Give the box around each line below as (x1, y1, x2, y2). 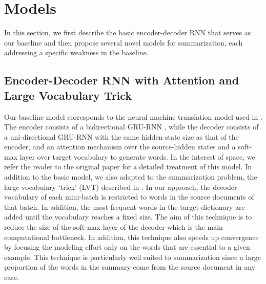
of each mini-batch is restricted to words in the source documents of (40, 191, 254, 202)
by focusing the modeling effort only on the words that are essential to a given (4, 242, 250, 252)
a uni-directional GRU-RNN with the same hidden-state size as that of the (4, 131, 239, 142)
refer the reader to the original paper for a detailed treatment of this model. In (4, 161, 252, 172)
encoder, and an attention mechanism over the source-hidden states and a (4, 141, 236, 152)
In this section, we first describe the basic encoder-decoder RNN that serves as (4, 27, 251, 38)
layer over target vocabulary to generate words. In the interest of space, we (19, 151, 255, 162)
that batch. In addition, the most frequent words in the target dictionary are (4, 201, 245, 212)
